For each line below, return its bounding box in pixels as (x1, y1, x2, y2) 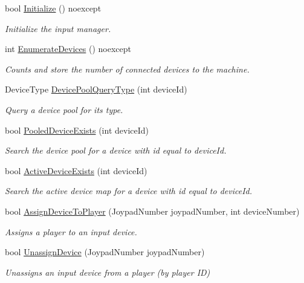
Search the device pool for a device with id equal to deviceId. (5, 144, 227, 157)
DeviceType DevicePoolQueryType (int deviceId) (5, 83, 187, 96)
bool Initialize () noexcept (5, 2, 102, 14)
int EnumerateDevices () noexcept (5, 42, 131, 55)
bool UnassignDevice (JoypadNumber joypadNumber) (5, 246, 205, 258)
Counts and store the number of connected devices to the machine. (5, 62, 250, 75)
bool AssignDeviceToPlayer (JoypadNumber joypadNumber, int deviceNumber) (5, 204, 300, 217)
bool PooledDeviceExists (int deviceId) (5, 123, 149, 136)
